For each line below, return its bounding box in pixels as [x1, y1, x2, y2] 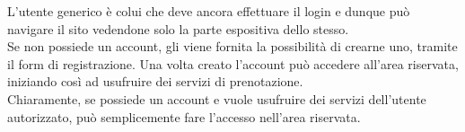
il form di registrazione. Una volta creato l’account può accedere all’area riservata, [7, 54, 459, 73]
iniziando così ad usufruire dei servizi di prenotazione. [7, 72, 303, 91]
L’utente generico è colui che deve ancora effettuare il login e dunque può [7, 2, 410, 20]
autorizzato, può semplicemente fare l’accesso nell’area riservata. [7, 107, 361, 126]
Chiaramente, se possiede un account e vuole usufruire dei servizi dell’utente [7, 89, 426, 108]
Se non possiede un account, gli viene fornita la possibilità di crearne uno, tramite [7, 37, 458, 56]
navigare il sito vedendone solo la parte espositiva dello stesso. [7, 19, 349, 38]
